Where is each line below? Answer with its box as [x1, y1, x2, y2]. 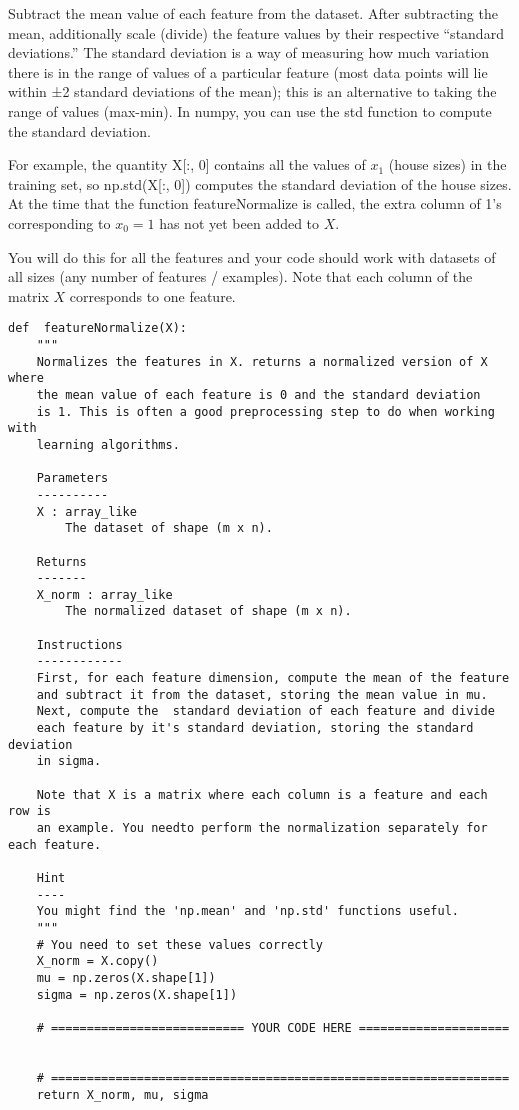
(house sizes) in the [388, 154, 507, 175]
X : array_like [36, 504, 137, 519]
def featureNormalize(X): [8, 321, 187, 336]
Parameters [36, 471, 109, 486]
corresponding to [8, 212, 111, 233]
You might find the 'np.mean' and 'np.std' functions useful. [36, 904, 460, 919]
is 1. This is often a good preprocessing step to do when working [36, 404, 495, 419]
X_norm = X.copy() [36, 954, 159, 969]
